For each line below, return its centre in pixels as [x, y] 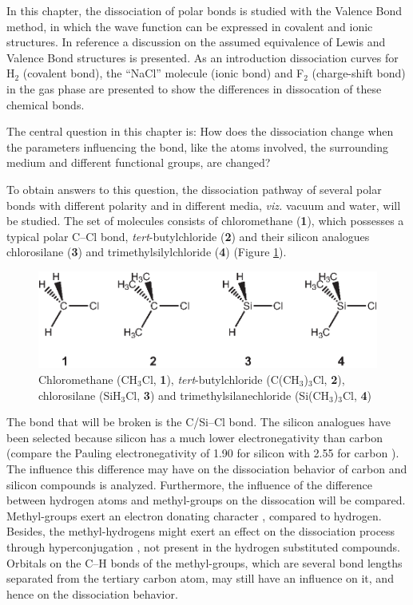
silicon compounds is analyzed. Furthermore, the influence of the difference [189, 484]
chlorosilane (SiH [80, 395]
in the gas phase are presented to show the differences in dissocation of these [194, 88]
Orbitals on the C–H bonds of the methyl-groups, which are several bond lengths [205, 562]
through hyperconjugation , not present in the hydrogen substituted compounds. [203, 546]
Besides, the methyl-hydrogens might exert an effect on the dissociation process [201, 531]
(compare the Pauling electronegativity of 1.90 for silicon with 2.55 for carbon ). [203, 453]
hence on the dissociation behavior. [92, 593]
